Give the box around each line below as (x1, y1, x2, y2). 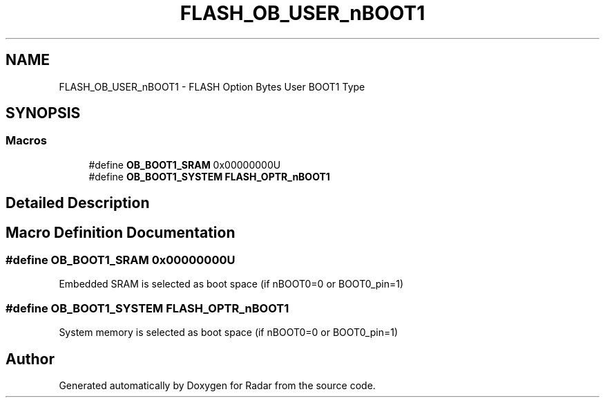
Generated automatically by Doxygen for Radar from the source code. (59, 379, 376, 392)
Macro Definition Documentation (6, 223, 236, 241)
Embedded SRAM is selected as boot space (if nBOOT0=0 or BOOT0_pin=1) (59, 278, 404, 290)
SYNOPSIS (6, 104, 81, 122)
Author (6, 350, 55, 368)
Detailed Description (6, 194, 150, 212)
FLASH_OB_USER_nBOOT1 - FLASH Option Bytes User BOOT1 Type (59, 80, 365, 93)
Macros (6, 133, 47, 148)
